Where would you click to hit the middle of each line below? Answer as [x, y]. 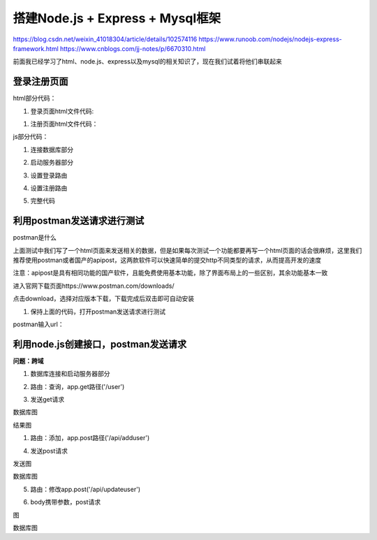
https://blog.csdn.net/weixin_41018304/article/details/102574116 [105, 39]
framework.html [36, 48]
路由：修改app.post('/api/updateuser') [86, 489]
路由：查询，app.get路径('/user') [77, 386]
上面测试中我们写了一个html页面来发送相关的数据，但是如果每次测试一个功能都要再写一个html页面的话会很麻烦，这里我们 [187, 250]
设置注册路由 [49, 188]
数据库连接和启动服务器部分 [70, 374]
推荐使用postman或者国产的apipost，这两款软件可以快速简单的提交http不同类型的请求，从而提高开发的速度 [167, 260]
